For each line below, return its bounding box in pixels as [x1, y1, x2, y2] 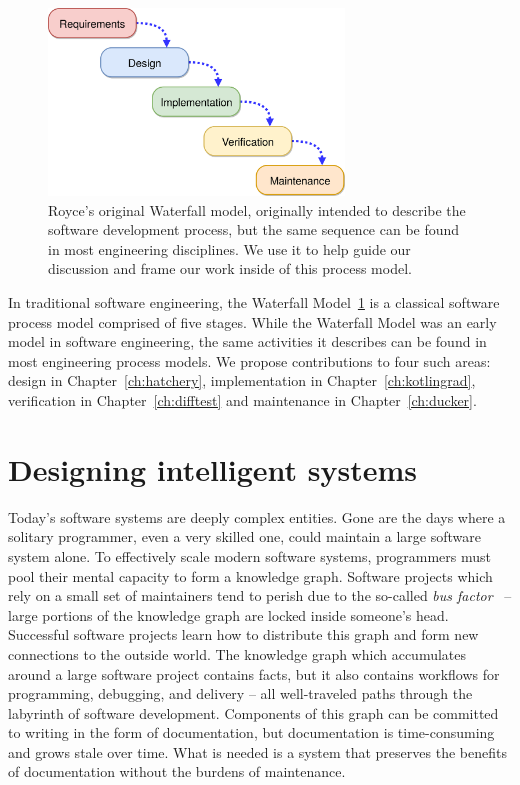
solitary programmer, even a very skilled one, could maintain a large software [8, 526, 481, 547]
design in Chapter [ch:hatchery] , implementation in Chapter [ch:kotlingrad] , [8, 370, 476, 391]
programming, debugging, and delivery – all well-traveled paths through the [8, 683, 473, 704]
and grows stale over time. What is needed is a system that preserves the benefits [8, 741, 507, 762]
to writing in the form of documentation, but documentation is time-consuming [8, 722, 495, 743]
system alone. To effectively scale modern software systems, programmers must [8, 545, 491, 566]
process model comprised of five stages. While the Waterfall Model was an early [8, 311, 497, 332]
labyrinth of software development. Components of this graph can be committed [8, 702, 499, 723]
